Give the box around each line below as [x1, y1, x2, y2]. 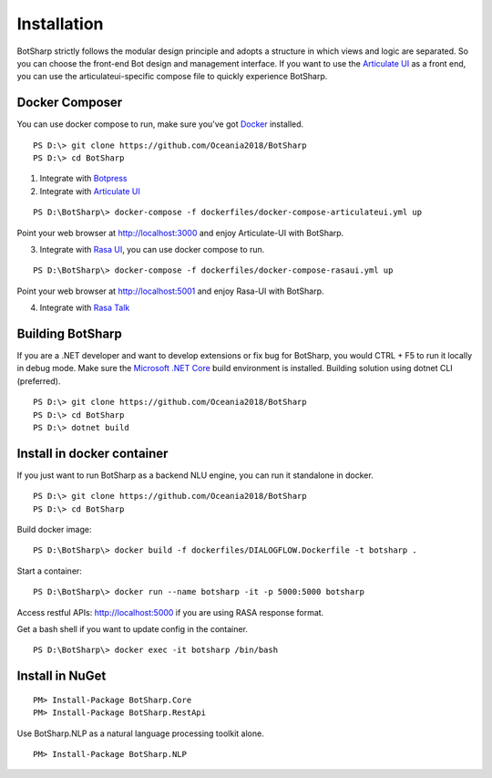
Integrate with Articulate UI [39, 185, 140, 196]
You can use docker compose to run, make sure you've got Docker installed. [16, 119, 304, 130]
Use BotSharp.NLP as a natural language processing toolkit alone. [16, 728, 264, 739]
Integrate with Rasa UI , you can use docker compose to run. [39, 244, 265, 254]
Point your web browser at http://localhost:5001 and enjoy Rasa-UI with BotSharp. [16, 285, 324, 296]
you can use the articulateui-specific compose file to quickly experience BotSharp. [16, 71, 328, 82]
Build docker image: [16, 524, 92, 535]
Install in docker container [16, 445, 169, 461]
